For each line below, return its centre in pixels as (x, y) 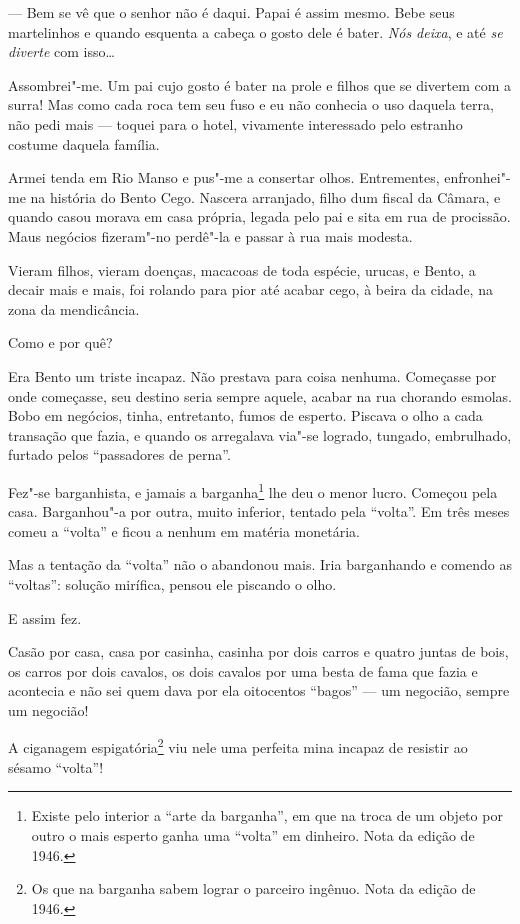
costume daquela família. (84, 143)
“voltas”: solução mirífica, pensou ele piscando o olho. (172, 583)
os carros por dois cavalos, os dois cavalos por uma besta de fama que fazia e (243, 670)
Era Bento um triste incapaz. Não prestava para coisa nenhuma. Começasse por (252, 375)
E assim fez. (45, 617)
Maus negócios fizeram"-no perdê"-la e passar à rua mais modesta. (210, 235)
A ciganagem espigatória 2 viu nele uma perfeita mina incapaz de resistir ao (238, 746)
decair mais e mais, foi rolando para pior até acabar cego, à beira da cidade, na (250, 289)
